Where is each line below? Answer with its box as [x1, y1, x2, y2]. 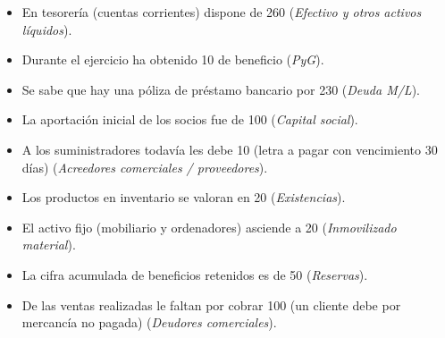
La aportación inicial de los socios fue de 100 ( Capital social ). [21, 110, 358, 129]
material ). [21, 235, 76, 254]
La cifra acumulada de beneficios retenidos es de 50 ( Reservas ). [21, 265, 368, 283]
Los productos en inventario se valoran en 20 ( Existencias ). [21, 188, 346, 207]
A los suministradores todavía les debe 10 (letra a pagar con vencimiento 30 [21, 139, 438, 158]
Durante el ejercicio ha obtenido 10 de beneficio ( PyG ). [21, 50, 324, 69]
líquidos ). [21, 20, 72, 38]
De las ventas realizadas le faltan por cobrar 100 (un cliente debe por [21, 295, 401, 314]
